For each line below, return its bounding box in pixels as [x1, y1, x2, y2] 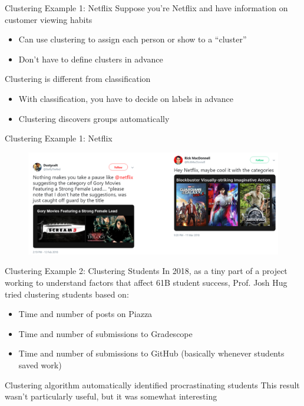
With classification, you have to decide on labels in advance [18, 92, 234, 104]
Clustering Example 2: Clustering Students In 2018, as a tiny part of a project [5, 265, 288, 277]
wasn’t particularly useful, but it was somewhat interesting [5, 390, 217, 402]
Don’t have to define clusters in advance [18, 52, 163, 65]
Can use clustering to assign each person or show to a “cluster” [18, 33, 247, 45]
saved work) [18, 358, 62, 371]
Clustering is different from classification [5, 72, 151, 85]
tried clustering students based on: [5, 288, 129, 300]
